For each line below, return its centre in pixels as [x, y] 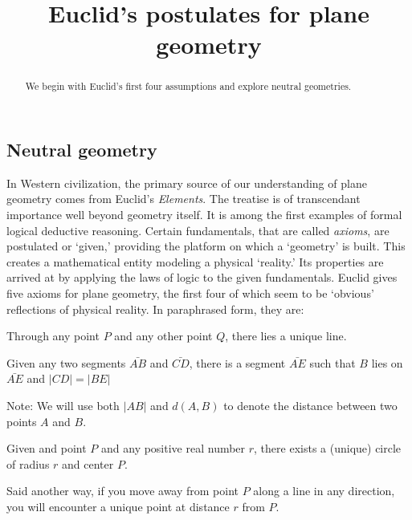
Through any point [53, 336]
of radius [28, 463]
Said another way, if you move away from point [123, 491]
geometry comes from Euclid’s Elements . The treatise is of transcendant [184, 199]
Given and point [47, 448]
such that [332, 362]
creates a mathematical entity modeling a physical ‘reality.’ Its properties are [195, 261]
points [22, 421]
